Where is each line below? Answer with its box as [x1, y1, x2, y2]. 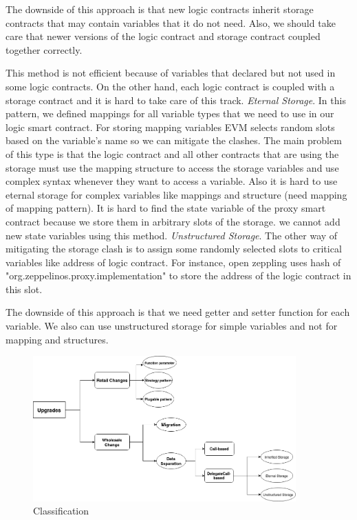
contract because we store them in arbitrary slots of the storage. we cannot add [6, 214, 340, 228]
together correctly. [6, 42, 83, 57]
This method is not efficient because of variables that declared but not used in [6, 66, 336, 80]
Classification [33, 503, 89, 518]
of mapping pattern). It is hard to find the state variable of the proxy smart [6, 201, 326, 215]
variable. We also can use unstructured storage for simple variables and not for [6, 319, 338, 333]
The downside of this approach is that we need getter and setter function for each [6, 305, 350, 319]
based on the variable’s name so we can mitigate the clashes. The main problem [6, 133, 342, 148]
